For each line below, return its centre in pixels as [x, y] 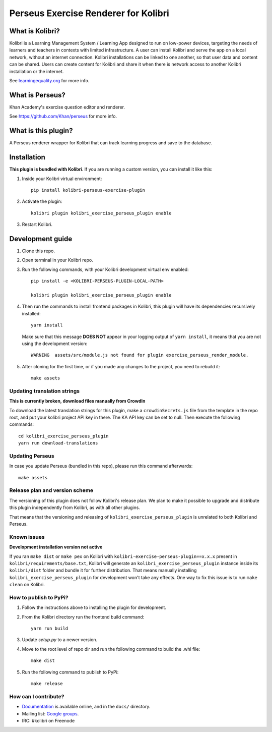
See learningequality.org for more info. [49, 81]
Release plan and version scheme [51, 490]
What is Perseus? [37, 95]
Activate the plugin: [42, 201]
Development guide [41, 239]
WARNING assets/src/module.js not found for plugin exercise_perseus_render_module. [140, 355]
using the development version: [55, 344]
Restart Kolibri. [37, 224]
